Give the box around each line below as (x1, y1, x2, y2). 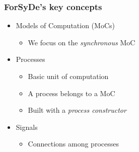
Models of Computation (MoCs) (16, 20, 115, 31)
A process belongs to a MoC (28, 88, 115, 98)
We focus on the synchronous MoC (28, 37, 135, 47)
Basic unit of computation (28, 71, 109, 81)
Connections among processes (28, 138, 119, 149)
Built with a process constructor (28, 105, 126, 115)
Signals (16, 121, 38, 132)
